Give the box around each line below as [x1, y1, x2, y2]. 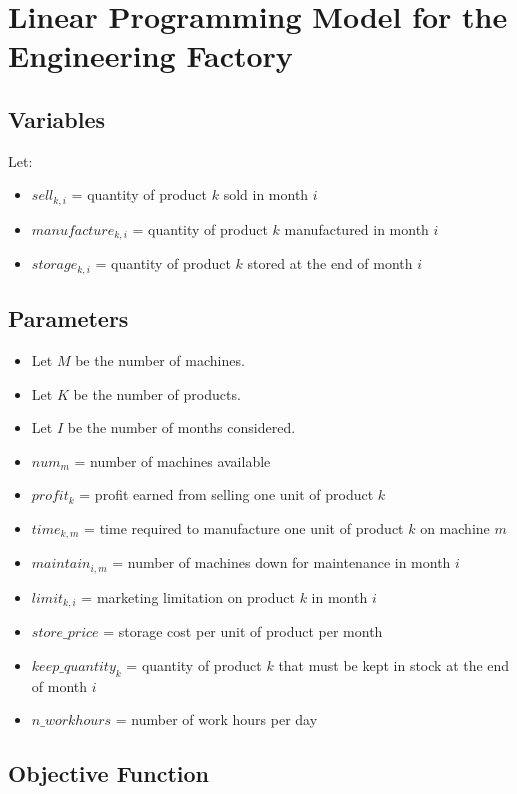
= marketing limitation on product [81, 586, 295, 607]
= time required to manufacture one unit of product [84, 517, 404, 538]
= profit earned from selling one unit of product [79, 484, 374, 505]
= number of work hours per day [115, 709, 318, 730]
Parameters [8, 303, 129, 334]
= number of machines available [74, 450, 271, 471]
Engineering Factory [8, 35, 293, 76]
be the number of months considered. [67, 417, 296, 438]
